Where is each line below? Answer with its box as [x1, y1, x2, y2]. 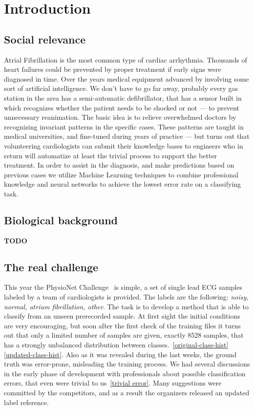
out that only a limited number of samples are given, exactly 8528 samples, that [4, 330, 244, 340]
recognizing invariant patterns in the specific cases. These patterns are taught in [4, 121, 244, 131]
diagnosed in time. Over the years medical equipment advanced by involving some [4, 73, 249, 84]
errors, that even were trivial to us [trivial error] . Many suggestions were [4, 378, 222, 388]
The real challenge [4, 259, 99, 274]
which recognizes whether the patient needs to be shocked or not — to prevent [4, 102, 239, 112]
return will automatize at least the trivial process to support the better [4, 150, 217, 160]
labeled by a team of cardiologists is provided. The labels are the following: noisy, [4, 292, 249, 302]
